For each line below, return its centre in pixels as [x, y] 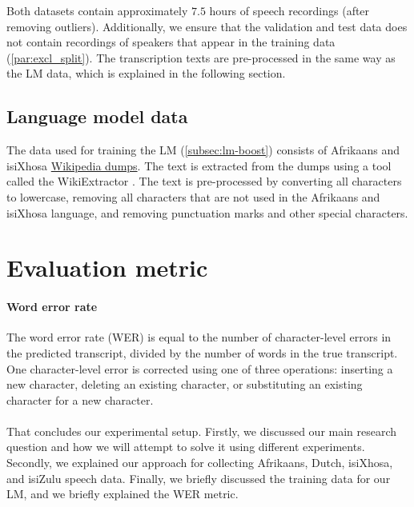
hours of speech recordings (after [289, 10]
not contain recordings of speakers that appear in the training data [171, 42]
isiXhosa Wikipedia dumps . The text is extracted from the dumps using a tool [199, 165]
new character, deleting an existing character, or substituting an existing [185, 384]
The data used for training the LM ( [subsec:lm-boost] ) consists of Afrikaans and [203, 150]
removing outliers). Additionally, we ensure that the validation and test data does [207, 26]
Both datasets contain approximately [97, 10]
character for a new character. [80, 399]
